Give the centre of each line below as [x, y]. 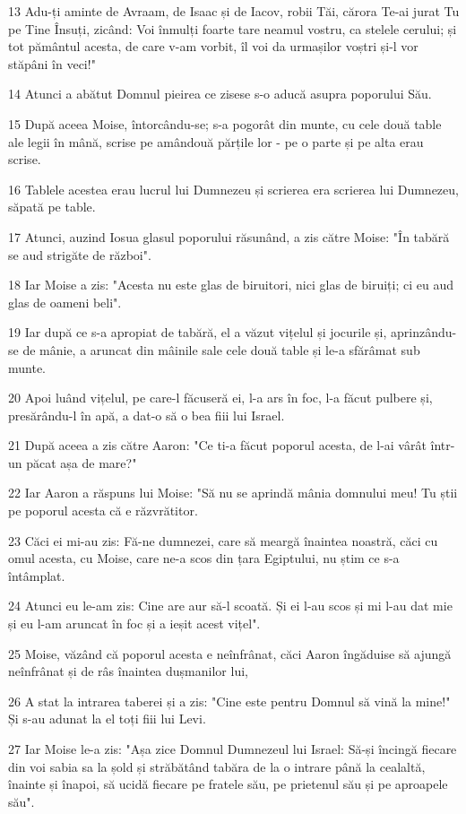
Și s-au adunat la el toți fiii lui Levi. [107, 719]
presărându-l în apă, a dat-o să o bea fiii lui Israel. [147, 415]
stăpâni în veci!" [52, 63]
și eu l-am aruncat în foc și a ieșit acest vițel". [134, 623]
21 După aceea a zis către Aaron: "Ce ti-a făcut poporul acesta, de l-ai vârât [217, 445]
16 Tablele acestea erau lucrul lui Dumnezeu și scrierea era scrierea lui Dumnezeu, [233, 189]
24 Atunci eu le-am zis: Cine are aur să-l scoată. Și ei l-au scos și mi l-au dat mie [230, 606]
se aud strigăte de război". [80, 254]
